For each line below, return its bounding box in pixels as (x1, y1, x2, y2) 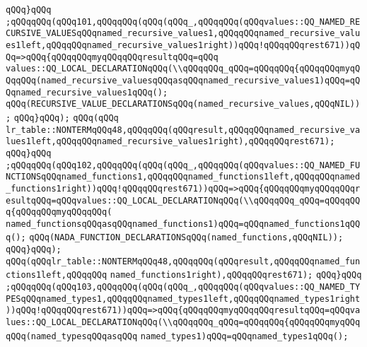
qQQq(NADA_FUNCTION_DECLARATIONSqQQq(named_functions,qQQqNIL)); (29, 233, 344, 243)
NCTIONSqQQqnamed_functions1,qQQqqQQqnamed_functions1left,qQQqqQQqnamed (6, 172, 361, 182)
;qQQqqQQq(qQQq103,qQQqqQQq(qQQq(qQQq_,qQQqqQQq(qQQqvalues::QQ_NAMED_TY (6, 282, 361, 293)
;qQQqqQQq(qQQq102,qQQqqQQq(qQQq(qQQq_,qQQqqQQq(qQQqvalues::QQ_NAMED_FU (6, 160, 361, 170)
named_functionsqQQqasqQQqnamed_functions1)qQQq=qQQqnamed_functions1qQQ (6, 218, 361, 229)
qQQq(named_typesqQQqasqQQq (6, 331, 138, 341)
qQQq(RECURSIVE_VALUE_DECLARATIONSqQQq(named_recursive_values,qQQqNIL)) (6, 99, 361, 110)
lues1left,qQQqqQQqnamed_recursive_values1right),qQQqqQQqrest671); (6, 136, 335, 147)
